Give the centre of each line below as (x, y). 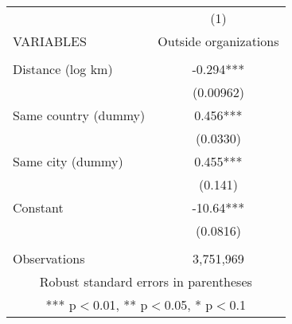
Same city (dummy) (68, 161)
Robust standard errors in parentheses (146, 281)
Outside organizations (218, 41)
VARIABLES (50, 41)
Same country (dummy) (79, 115)
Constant (38, 207)
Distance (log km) (63, 69)
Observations (49, 258)
